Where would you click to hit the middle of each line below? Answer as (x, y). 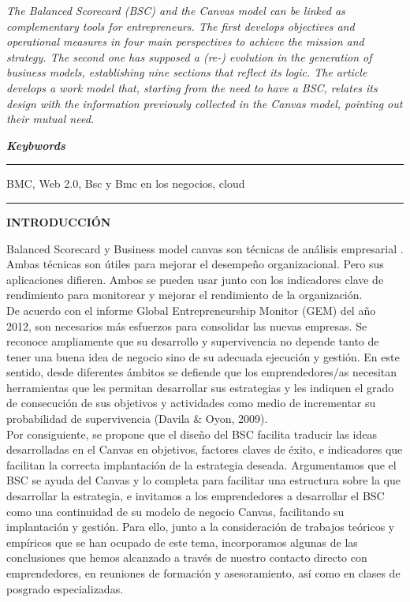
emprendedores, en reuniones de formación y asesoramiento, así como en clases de (203, 573)
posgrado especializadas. (65, 588)
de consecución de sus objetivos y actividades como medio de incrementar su (191, 403)
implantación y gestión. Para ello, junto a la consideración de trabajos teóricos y (201, 527)
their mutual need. (50, 119)
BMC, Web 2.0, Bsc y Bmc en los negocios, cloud (126, 183)
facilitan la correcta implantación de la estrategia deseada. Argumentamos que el (201, 464)
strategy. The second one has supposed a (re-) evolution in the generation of (189, 56)
